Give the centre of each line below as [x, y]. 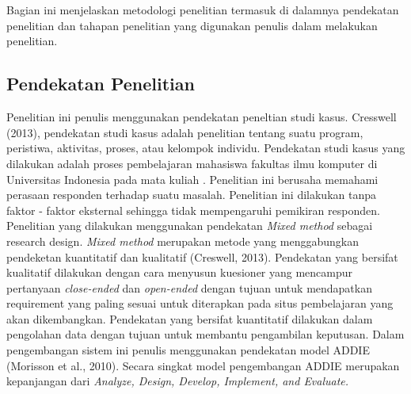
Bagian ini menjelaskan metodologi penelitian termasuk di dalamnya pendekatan [203, 10]
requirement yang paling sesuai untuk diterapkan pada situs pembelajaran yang [200, 303]
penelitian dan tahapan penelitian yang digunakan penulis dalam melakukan [192, 25]
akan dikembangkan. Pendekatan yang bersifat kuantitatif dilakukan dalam [190, 318]
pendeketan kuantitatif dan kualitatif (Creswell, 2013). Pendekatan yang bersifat [202, 256]
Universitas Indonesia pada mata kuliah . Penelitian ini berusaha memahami [192, 179]
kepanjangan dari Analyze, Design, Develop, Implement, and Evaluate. [178, 381]
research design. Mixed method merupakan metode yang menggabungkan [183, 241]
